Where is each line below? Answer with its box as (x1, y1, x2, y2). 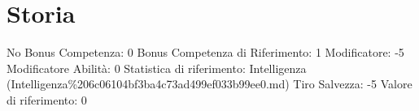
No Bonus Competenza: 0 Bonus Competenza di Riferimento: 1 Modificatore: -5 (7, 44, 404, 61)
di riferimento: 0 (7, 91, 87, 108)
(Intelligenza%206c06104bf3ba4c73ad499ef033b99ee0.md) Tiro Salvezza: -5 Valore (7, 75, 412, 92)
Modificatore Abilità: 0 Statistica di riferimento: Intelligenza (7, 59, 307, 76)
